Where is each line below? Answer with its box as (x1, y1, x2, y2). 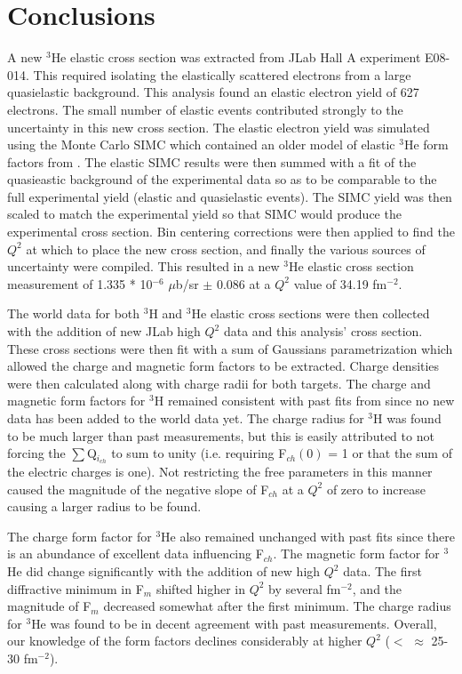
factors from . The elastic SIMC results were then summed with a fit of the (7, 152, 417, 171)
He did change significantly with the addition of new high (7, 562, 321, 581)
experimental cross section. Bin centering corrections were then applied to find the (7, 222, 455, 241)
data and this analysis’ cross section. (223, 322, 423, 341)
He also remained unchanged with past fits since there (161, 526, 455, 545)
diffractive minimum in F (7, 579, 144, 598)
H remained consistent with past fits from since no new (154, 391, 455, 410)
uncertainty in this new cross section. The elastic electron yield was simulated (7, 117, 430, 136)
